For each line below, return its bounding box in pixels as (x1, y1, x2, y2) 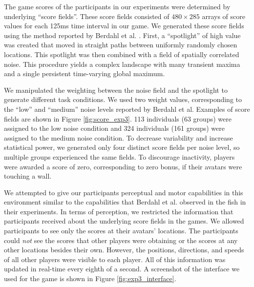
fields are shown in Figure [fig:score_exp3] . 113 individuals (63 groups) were (4, 113, 232, 123)
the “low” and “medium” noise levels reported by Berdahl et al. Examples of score (4, 103, 250, 114)
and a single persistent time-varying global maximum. (4, 68, 165, 79)
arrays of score (202, 11, 245, 21)
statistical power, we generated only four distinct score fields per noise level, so (4, 142, 240, 152)
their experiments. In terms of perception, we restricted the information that (4, 206, 233, 216)
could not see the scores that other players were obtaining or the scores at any (4, 235, 238, 245)
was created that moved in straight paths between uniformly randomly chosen (4, 40, 237, 50)
